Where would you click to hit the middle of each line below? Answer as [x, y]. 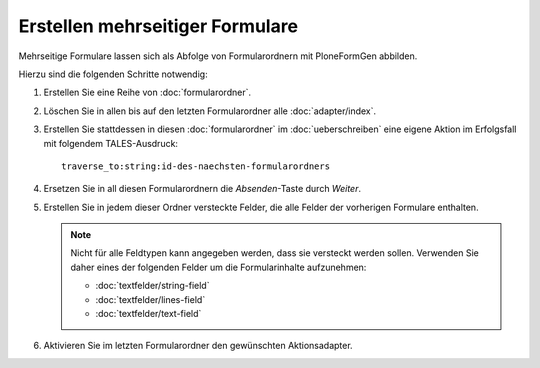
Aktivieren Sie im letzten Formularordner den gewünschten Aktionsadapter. [198, 346]
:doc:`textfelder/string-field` [152, 286]
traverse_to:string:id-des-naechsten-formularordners [195, 166]
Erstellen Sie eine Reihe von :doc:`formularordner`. [147, 92]
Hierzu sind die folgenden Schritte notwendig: [113, 74]
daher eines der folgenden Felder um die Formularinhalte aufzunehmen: [218, 267]
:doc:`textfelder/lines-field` [150, 299]
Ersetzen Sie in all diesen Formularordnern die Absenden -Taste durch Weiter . [202, 189]
